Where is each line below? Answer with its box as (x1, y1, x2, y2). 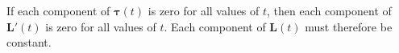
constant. (6, 34, 52, 51)
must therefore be (305, 18, 393, 35)
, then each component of (267, 2, 392, 18)
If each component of (6, 2, 110, 18)
